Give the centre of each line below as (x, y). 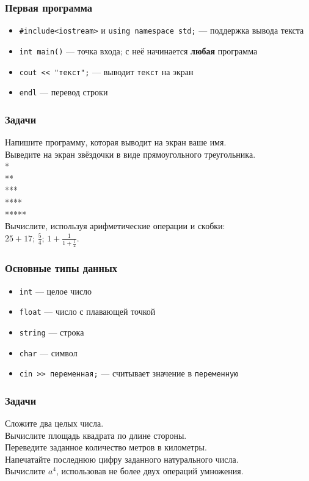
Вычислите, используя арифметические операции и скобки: (115, 226)
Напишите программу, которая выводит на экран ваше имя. (116, 142)
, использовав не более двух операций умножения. (150, 471)
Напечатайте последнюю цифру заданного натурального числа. (122, 459)
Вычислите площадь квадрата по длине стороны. (96, 435)
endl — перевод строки (64, 92)
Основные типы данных (61, 268)
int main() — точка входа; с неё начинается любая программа (138, 50)
